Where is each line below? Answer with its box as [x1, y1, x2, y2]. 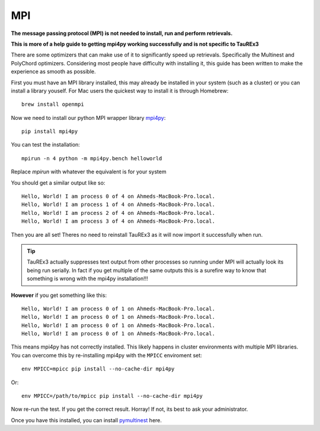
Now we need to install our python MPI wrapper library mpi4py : [11, 114, 166, 121]
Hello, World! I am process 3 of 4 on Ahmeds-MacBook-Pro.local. [21, 218, 216, 225]
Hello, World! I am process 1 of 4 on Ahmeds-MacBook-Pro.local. [21, 201, 216, 208]
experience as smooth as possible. [11, 68, 96, 75]
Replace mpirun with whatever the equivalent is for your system [11, 168, 167, 175]
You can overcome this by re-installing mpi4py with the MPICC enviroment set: [11, 351, 203, 359]
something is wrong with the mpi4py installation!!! [27, 275, 148, 282]
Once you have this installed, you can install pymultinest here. [11, 416, 162, 424]
